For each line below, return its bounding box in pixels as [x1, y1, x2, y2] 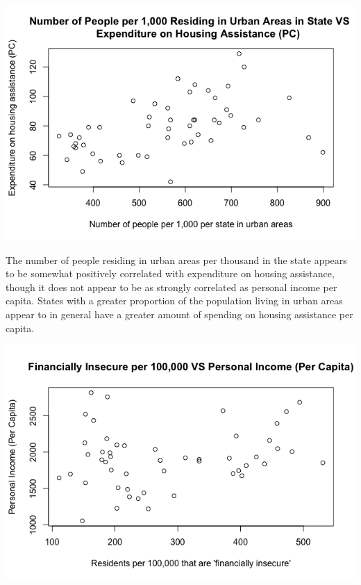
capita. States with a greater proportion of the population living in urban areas [6, 293, 343, 308]
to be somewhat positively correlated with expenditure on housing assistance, [6, 266, 335, 281]
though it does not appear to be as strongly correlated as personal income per [6, 279, 337, 294]
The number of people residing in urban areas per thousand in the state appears [6, 252, 347, 267]
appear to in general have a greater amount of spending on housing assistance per [6, 307, 353, 322]
